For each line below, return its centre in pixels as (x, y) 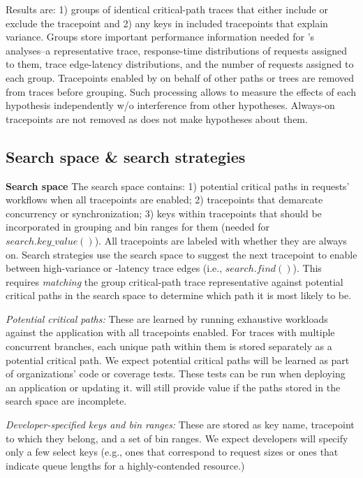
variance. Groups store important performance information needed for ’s (160, 37)
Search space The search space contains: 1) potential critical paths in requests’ (178, 186)
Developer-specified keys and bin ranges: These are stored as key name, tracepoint (180, 425)
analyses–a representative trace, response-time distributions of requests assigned (177, 50)
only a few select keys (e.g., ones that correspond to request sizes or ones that (172, 452)
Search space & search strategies (126, 156)
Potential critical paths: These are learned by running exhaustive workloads (167, 318)
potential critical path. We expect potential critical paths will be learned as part (178, 360)
